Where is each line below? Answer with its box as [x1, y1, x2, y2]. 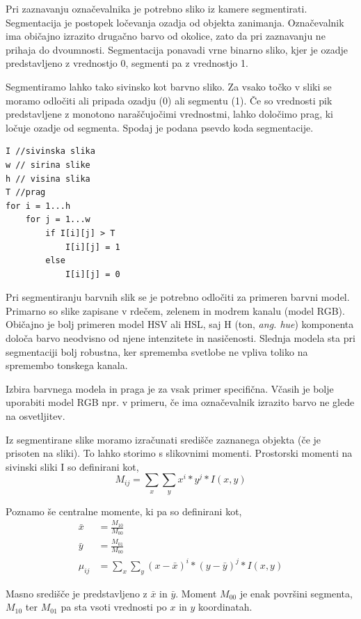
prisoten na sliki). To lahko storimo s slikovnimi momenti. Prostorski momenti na [6, 446, 353, 460]
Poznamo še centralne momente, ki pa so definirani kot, [6, 503, 242, 518]
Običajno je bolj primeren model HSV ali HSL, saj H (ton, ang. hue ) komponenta [6, 317, 354, 331]
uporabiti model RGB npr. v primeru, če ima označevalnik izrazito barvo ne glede [6, 395, 355, 409]
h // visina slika [6, 173, 90, 184]
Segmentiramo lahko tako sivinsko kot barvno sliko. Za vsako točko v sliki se [6, 79, 332, 93]
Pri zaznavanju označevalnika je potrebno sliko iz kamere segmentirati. [6, 1, 307, 15]
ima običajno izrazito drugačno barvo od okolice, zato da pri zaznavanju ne [6, 29, 326, 43]
